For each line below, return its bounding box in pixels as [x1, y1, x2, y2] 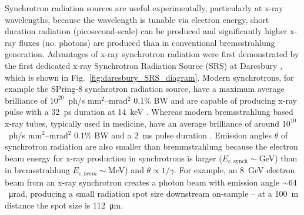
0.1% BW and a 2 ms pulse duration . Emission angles [74, 128, 272, 141]
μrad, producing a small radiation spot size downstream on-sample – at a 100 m [8, 187, 299, 200]
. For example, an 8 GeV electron [174, 164, 295, 176]
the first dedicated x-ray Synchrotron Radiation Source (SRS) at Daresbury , [5, 59, 283, 71]
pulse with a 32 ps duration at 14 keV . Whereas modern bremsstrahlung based [5, 105, 293, 118]
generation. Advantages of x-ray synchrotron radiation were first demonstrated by [5, 48, 299, 60]
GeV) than [259, 151, 298, 164]
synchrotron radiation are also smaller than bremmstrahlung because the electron [5, 140, 298, 153]
